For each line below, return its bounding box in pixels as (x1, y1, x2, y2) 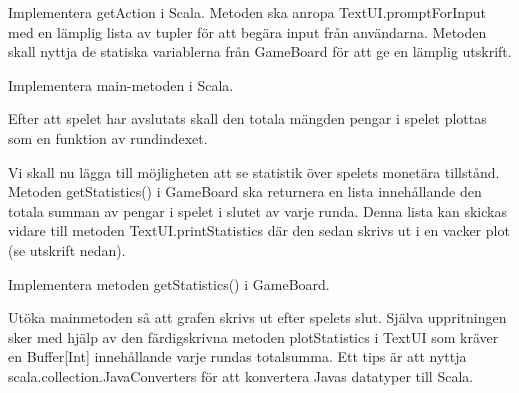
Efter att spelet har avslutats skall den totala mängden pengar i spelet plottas (8, 108, 487, 129)
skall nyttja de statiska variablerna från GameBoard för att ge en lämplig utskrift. (8, 41, 512, 62)
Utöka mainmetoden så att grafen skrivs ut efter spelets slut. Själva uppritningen (8, 307, 507, 328)
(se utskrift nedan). (8, 239, 126, 260)
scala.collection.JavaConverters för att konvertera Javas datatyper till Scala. (8, 365, 474, 386)
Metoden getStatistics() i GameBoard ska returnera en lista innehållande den (8, 181, 482, 202)
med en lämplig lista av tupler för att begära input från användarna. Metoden (8, 21, 487, 42)
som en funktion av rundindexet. (8, 127, 208, 148)
